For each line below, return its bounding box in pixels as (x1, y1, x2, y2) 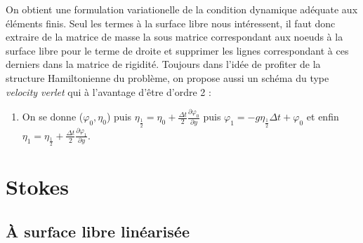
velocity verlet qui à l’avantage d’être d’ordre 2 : (6, 84, 211, 99)
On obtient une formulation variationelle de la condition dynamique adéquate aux (6, 2, 358, 16)
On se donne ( (22, 109, 84, 124)
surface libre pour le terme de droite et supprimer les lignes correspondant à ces (6, 43, 349, 57)
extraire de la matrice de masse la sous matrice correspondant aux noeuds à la (6, 29, 343, 44)
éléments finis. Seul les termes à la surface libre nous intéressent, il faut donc (6, 15, 336, 30)
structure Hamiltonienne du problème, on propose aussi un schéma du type (6, 70, 329, 85)
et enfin (306, 109, 339, 124)
